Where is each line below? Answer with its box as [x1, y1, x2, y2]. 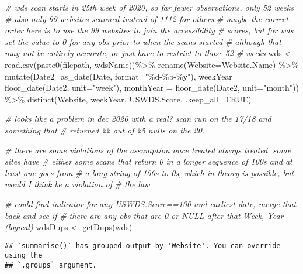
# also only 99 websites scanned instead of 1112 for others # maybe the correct [5, 12, 288, 25]
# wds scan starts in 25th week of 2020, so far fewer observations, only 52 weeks [5, 1, 294, 13]
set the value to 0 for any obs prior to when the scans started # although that [5, 35, 281, 47]
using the [5, 251, 43, 260]
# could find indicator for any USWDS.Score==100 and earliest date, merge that [5, 197, 297, 210]
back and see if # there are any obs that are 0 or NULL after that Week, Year [5, 209, 284, 221]
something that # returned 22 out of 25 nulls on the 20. [5, 124, 205, 136]
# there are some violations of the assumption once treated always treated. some [5, 143, 291, 156]
